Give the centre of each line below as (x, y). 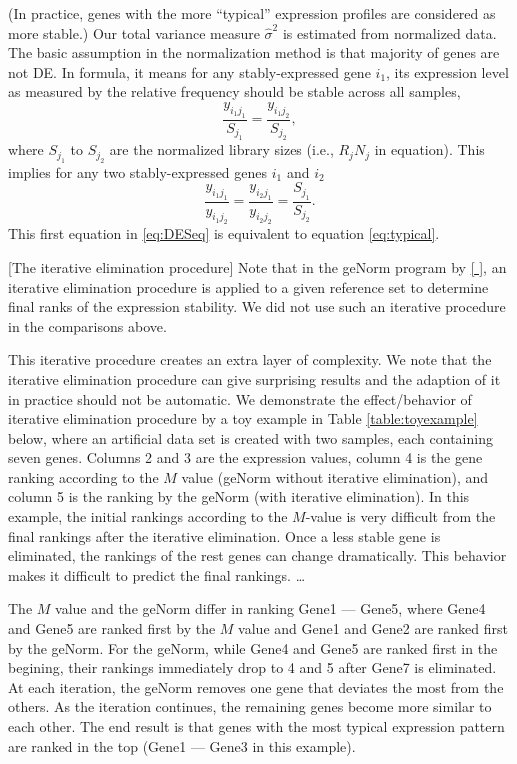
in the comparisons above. (87, 325)
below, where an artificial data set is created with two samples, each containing (250, 437)
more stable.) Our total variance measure (134, 32)
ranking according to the (83, 476)
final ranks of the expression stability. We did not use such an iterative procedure (257, 306)
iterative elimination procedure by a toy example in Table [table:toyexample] (243, 418)
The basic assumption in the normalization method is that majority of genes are (254, 52)
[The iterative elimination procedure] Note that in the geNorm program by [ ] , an (257, 266)
